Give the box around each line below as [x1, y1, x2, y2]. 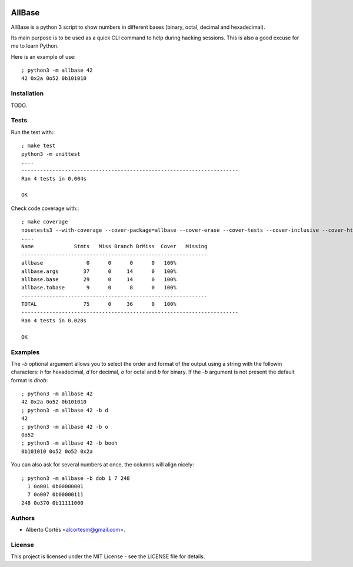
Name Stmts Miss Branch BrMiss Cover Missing [21, 243, 208, 250]
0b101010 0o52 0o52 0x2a [21, 448, 93, 455]
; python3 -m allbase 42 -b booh [21, 440, 118, 446]
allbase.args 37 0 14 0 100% [21, 268, 176, 275]
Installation [11, 89, 44, 98]
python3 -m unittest [21, 151, 81, 157]
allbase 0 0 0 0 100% [21, 259, 176, 266]
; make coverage [21, 218, 68, 225]
